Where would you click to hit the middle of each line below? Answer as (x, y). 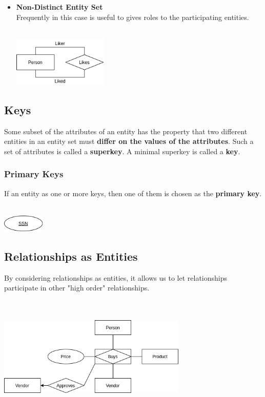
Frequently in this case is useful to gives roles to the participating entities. (132, 17)
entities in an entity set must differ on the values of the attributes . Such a (129, 141)
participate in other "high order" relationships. (77, 288)
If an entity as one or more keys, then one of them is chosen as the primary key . (133, 193)
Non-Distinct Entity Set (59, 7)
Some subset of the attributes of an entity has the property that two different (126, 131)
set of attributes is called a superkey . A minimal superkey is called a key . (122, 151)
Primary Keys (34, 174)
